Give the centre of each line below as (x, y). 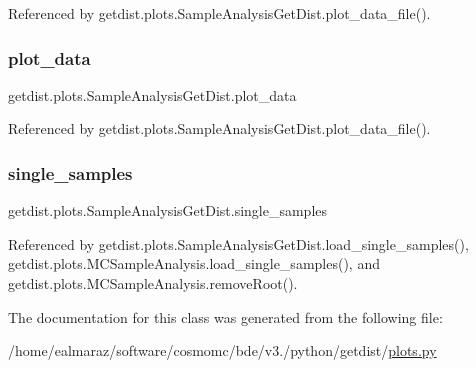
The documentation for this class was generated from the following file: (225, 316)
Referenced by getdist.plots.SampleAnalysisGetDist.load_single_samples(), (238, 243)
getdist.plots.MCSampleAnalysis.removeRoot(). (153, 283)
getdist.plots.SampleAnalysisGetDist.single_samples (168, 210)
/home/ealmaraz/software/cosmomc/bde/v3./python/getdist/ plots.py (222, 350)
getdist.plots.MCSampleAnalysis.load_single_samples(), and (194, 263)
